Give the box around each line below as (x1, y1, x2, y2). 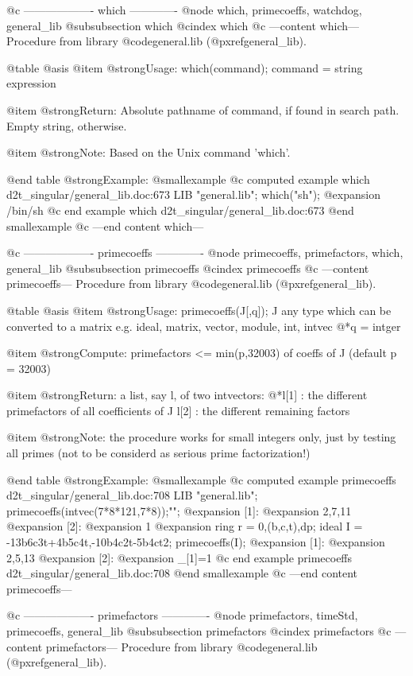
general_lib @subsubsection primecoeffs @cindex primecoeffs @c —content (6, 259, 369, 276)
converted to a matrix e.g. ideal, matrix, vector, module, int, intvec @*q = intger (6, 317, 401, 334)
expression (6, 75, 56, 91)
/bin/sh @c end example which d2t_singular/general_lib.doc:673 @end (6, 201, 354, 218)
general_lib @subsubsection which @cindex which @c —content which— (6, 17, 359, 33)
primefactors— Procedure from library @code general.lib (45, 638, 318, 655)
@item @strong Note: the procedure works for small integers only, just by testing (6, 429, 396, 445)
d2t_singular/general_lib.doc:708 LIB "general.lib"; (6, 487, 258, 503)
